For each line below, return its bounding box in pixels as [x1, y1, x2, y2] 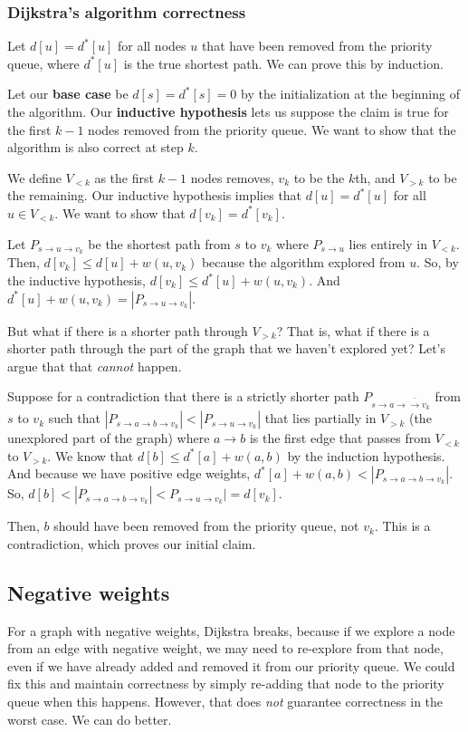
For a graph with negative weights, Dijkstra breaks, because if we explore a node [7, 621, 455, 640]
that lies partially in [264, 409, 377, 428]
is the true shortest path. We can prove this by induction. [123, 53, 444, 72]
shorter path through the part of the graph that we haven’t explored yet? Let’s [7, 339, 445, 358]
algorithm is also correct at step [7, 138, 184, 157]
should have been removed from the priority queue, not [53, 516, 359, 535]
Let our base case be [7, 84, 129, 103]
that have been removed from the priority [201, 36, 433, 55]
